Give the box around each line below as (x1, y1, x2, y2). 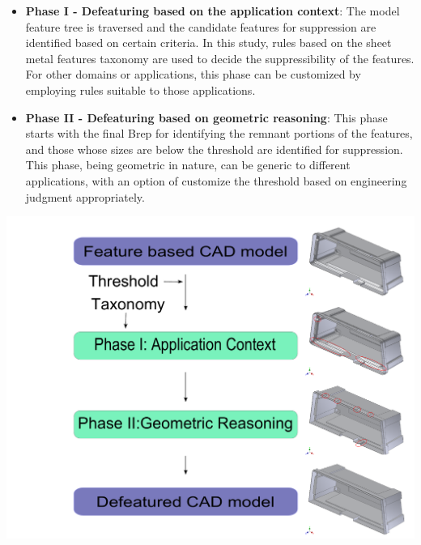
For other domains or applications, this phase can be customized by (25, 66, 361, 83)
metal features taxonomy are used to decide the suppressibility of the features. (25, 49, 415, 66)
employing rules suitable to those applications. (25, 81, 256, 98)
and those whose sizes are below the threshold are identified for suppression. (25, 140, 403, 157)
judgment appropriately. (25, 188, 145, 205)
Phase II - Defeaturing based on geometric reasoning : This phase (25, 109, 388, 126)
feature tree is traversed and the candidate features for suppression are (25, 18, 376, 35)
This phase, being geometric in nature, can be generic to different (25, 156, 351, 173)
